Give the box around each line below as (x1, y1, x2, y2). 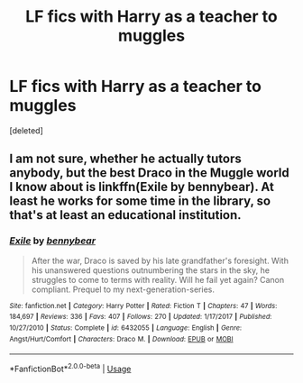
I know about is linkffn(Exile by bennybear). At (9, 179, 275, 195)
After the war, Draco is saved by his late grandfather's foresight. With (31, 255, 289, 266)
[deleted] (9, 124, 43, 136)
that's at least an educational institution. (9, 207, 242, 223)
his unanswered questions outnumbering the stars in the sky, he (31, 264, 271, 276)
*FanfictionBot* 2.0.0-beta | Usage (9, 362, 132, 374)
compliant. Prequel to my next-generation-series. (31, 284, 215, 295)
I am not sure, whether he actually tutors (9, 151, 242, 167)
